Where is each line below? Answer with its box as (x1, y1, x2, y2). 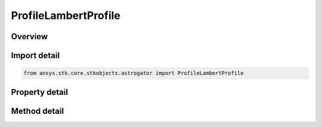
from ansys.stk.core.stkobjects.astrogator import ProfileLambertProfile (23, 70, 244, 77)
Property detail (11, 87, 69, 97)
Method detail (11, 106, 64, 116)
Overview (11, 31, 48, 42)
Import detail (11, 50, 60, 61)
